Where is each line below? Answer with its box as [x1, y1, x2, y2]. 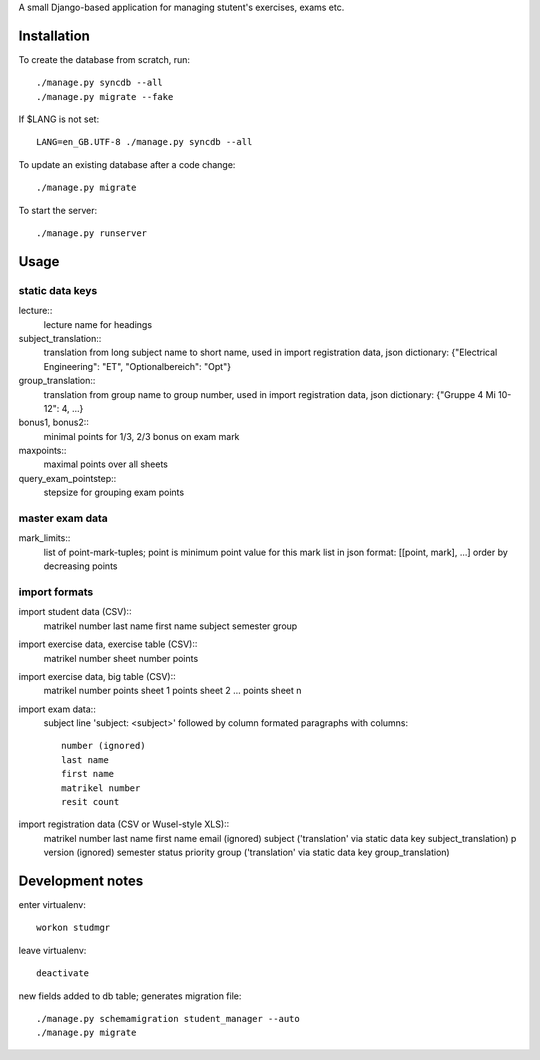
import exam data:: [18, 703, 97, 715]
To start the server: [18, 204, 98, 216]
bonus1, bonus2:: [18, 416, 90, 429]
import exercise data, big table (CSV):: [18, 670, 177, 682]
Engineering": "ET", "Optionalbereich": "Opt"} [43, 360, 232, 372]
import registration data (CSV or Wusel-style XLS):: [18, 818, 230, 830]
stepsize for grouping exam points [43, 486, 185, 499]
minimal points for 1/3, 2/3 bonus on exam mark [43, 430, 240, 442]
